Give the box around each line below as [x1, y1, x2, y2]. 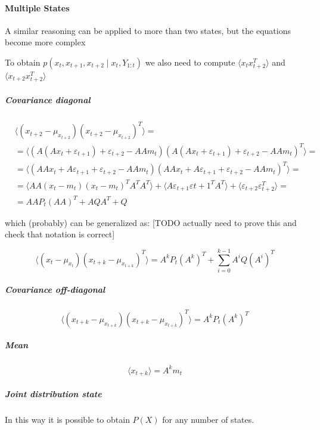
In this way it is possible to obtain [5, 413, 130, 425]
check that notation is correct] [5, 228, 115, 240]
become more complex [5, 36, 86, 48]
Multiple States [5, 1, 70, 14]
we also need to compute [145, 55, 235, 68]
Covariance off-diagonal [5, 283, 105, 296]
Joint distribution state [5, 388, 102, 400]
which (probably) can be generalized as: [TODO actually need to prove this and [5, 216, 297, 228]
